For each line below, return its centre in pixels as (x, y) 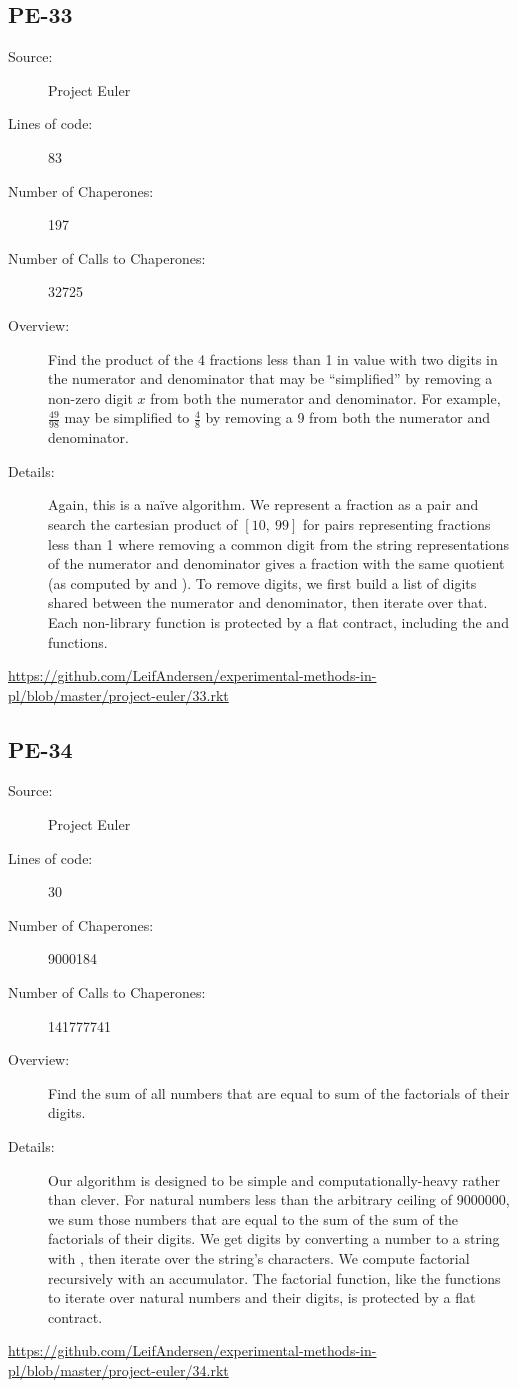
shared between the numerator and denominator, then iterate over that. (268, 602)
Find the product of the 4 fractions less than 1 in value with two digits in (273, 358)
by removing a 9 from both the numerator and (348, 417)
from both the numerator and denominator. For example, (325, 397)
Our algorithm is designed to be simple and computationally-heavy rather (274, 1179)
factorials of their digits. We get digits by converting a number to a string (274, 1238)
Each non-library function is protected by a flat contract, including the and (278, 621)
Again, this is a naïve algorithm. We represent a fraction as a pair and (263, 504)
